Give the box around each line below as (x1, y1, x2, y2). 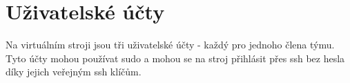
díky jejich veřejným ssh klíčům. (6, 64, 142, 79)
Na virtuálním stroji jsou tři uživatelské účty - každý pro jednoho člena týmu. (6, 37, 335, 52)
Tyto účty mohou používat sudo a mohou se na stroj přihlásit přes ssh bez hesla (6, 50, 345, 65)
